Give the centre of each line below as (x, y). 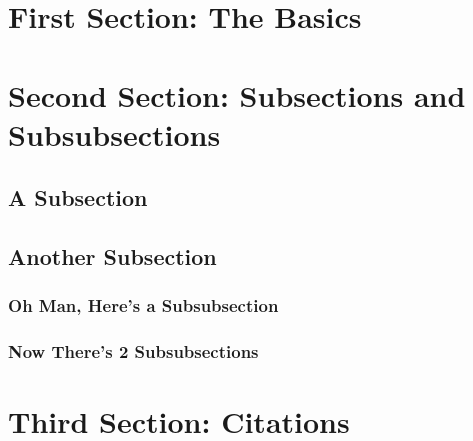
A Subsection (78, 197)
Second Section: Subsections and (237, 94)
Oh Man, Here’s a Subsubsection (143, 305)
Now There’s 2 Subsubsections (133, 351)
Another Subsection (112, 256)
